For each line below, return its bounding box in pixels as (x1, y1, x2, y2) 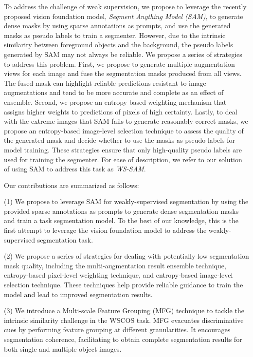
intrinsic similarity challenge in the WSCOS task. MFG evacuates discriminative (4, 315, 244, 325)
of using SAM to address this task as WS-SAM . (4, 164, 146, 174)
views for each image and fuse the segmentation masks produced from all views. (4, 68, 242, 78)
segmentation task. (37, 234, 93, 244)
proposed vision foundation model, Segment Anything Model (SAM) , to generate (4, 11, 243, 21)
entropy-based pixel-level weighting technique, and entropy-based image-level (4, 270, 233, 280)
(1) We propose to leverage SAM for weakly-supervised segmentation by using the (4, 196, 249, 207)
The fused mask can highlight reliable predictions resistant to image (4, 77, 206, 88)
